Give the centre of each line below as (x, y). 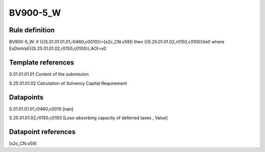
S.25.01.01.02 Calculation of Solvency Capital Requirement (68, 83)
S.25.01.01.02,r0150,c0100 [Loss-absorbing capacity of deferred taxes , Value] (88, 118)
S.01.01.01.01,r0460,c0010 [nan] (41, 109)
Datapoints (26, 97)
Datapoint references (42, 132)
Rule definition (32, 30)
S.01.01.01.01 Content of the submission (49, 74)
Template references (42, 63)
